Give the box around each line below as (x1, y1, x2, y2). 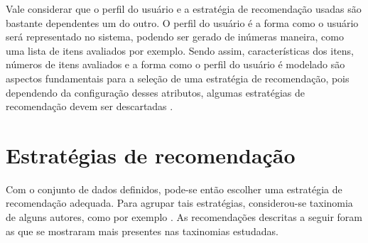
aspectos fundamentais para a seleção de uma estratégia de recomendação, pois (6, 70, 350, 85)
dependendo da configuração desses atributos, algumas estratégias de (6, 85, 305, 99)
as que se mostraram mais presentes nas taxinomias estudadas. (6, 223, 278, 238)
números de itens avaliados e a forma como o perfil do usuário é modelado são (6, 57, 345, 72)
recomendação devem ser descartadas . (6, 99, 173, 114)
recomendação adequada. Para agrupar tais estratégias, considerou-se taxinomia (6, 195, 353, 210)
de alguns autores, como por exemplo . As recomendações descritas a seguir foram (6, 210, 362, 225)
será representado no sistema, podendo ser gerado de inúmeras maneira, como (6, 29, 344, 44)
